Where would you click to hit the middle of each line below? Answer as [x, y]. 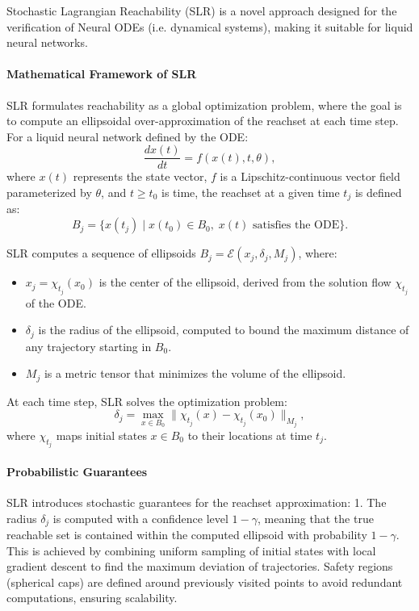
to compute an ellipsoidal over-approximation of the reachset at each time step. [203, 121]
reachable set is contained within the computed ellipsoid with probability [187, 535]
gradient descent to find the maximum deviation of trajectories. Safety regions [200, 566]
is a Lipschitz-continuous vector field [310, 176]
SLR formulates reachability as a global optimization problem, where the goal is [204, 105]
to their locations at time [250, 435]
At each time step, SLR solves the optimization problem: [147, 401]
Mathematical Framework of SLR [102, 74]
